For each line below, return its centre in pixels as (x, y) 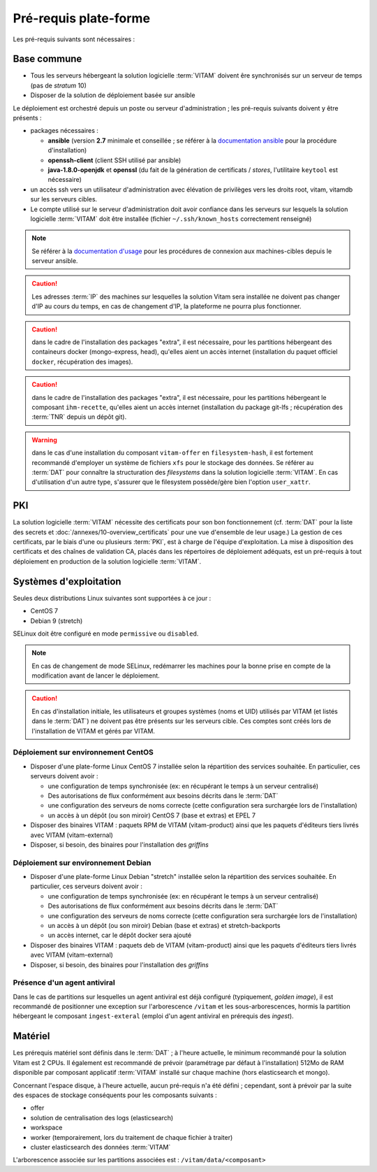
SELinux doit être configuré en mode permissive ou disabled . (106, 634)
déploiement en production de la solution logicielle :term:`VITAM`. (107, 561)
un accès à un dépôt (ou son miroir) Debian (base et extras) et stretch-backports (164, 925)
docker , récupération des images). (82, 362)
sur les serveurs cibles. (64, 199)
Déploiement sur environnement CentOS (83, 752)
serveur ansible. (55, 261)
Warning (44, 440)
